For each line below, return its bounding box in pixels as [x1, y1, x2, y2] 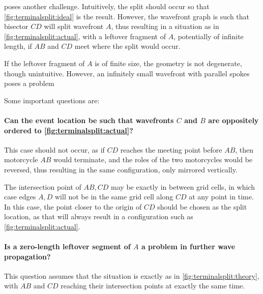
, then [235, 144, 254, 155]
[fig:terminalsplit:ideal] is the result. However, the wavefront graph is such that [4, 11, 250, 21]
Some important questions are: [4, 95, 100, 105]
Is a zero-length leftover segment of [4, 241, 131, 252]
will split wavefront [44, 21, 104, 32]
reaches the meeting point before [120, 144, 222, 155]
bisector [4, 21, 28, 32]
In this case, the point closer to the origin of [4, 201, 142, 212]
